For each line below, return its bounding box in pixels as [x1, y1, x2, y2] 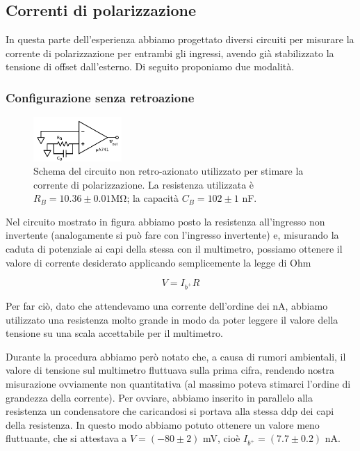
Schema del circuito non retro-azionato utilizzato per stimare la [33, 164, 304, 178]
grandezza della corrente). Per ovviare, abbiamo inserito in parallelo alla [6, 390, 313, 404]
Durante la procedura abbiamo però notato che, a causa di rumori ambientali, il [6, 349, 346, 363]
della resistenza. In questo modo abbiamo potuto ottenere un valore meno [6, 417, 320, 432]
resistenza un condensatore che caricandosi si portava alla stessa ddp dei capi [6, 404, 334, 418]
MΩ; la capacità [111, 191, 179, 205]
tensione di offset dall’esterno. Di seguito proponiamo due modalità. [6, 59, 295, 74]
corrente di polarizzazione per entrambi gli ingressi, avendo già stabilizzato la [6, 45, 334, 60]
